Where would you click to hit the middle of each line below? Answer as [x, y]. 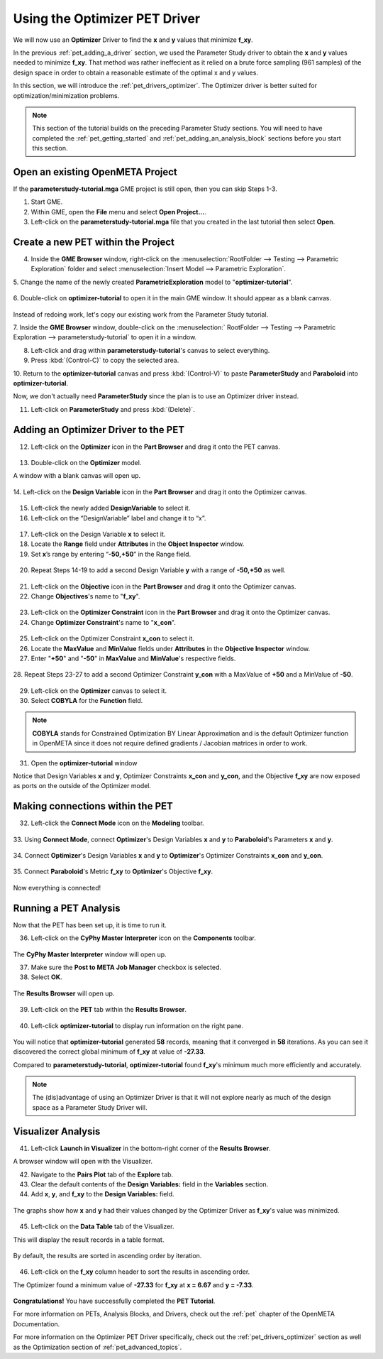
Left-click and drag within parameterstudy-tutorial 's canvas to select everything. [150, 350]
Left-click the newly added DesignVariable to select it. [111, 508]
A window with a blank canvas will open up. [77, 476]
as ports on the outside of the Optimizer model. [82, 786]
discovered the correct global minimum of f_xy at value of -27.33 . [109, 1052]
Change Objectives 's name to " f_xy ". [85, 596]
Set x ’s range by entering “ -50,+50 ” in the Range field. [111, 554]
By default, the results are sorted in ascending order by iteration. [107, 1255]
